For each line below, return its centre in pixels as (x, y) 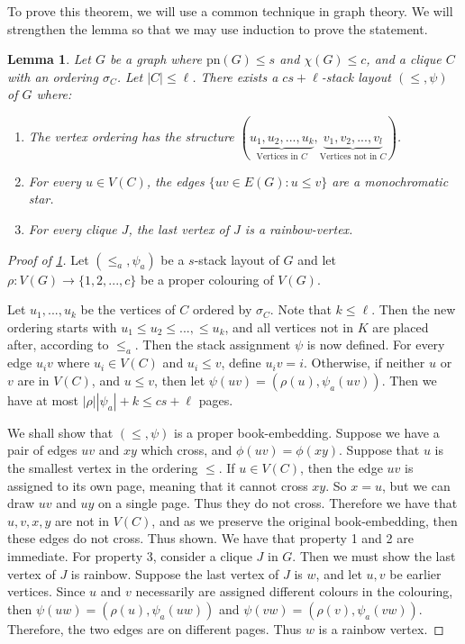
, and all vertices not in (289, 327)
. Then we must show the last (374, 555)
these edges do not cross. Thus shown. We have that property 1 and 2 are (210, 538)
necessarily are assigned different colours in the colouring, (294, 591)
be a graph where (155, 59)
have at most (43, 399)
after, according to (58, 345)
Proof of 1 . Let (48, 259)
